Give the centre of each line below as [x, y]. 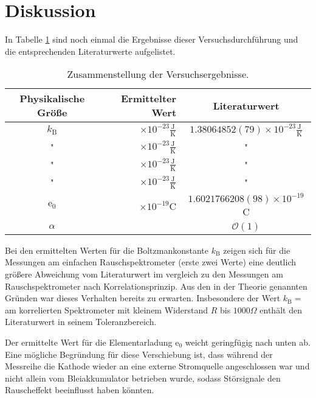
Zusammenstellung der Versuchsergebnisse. [158, 74]
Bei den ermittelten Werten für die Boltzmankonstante [107, 250]
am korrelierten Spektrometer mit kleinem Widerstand [106, 309]
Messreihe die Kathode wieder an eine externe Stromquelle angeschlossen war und [157, 366]
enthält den [281, 309]
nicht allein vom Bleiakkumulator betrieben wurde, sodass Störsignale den [143, 378]
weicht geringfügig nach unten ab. [248, 342]
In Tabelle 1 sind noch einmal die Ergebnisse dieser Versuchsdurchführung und [152, 39]
